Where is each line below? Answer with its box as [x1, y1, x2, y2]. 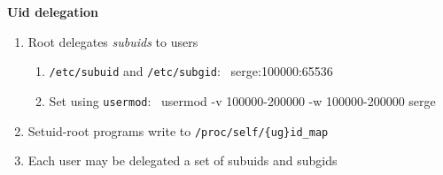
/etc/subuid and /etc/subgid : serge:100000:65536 [49, 62, 333, 80]
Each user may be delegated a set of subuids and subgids [27, 151, 338, 170]
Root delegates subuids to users [27, 32, 198, 50]
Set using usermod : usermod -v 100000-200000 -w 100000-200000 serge [49, 91, 436, 110]
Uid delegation [7, 3, 98, 20]
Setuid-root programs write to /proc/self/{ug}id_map [27, 121, 329, 140]
